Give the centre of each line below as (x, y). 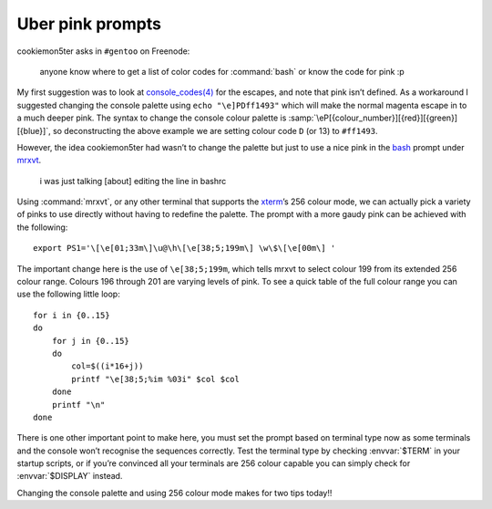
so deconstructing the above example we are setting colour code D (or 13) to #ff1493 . (215, 130)
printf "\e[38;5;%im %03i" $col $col (156, 379)
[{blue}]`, (34, 130)
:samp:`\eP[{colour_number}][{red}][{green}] (373, 118)
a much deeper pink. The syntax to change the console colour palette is (152, 118)
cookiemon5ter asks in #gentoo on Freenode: (103, 51)
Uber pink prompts (89, 24)
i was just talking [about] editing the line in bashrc (133, 181)
